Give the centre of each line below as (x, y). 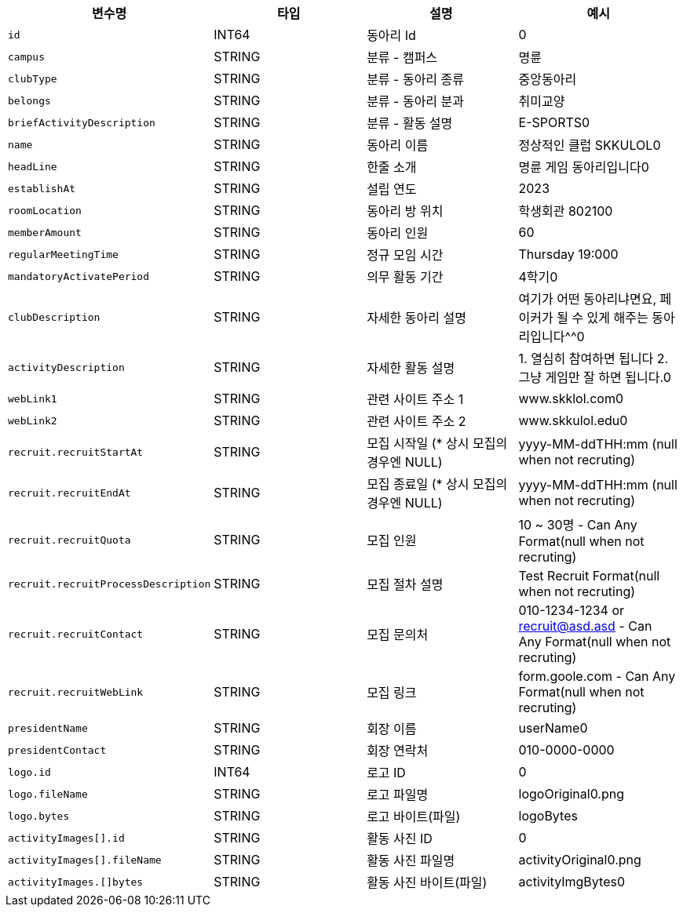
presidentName (48, 728)
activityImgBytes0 (572, 882)
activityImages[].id (66, 838)
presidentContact (57, 750)
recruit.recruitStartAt (76, 452)
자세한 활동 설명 (411, 368)
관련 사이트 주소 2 (416, 421)
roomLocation (45, 210)
